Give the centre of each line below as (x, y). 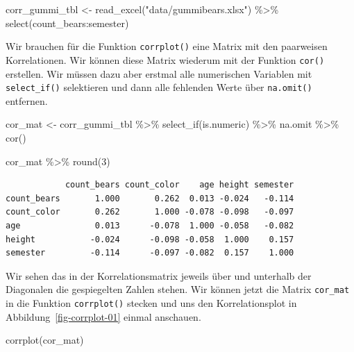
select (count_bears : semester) (67, 23)
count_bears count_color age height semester (179, 185)
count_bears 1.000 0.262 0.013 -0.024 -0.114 (150, 198)
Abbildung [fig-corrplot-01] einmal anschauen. (103, 316)
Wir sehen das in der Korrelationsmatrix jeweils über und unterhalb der (159, 275)
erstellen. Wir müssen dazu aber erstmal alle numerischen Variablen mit (159, 73)
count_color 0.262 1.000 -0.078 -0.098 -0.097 (150, 212)
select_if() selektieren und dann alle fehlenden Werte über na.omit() (159, 87)
